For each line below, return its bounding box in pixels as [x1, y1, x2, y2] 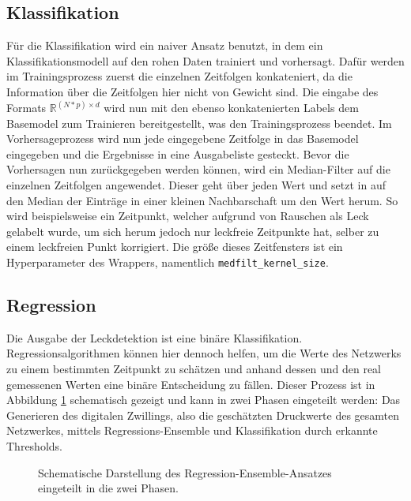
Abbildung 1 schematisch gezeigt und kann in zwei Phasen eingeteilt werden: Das [6, 391, 401, 408]
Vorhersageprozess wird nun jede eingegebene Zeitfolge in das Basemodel [6, 130, 359, 147]
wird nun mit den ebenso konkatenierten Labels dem [104, 99, 359, 116]
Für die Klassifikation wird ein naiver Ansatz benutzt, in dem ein [6, 37, 323, 54]
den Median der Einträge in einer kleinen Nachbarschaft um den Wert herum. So [6, 192, 398, 208]
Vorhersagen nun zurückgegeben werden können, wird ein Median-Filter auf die [6, 161, 390, 178]
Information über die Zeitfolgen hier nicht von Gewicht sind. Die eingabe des [6, 83, 379, 99]
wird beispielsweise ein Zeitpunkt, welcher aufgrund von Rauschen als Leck [6, 208, 369, 224]
